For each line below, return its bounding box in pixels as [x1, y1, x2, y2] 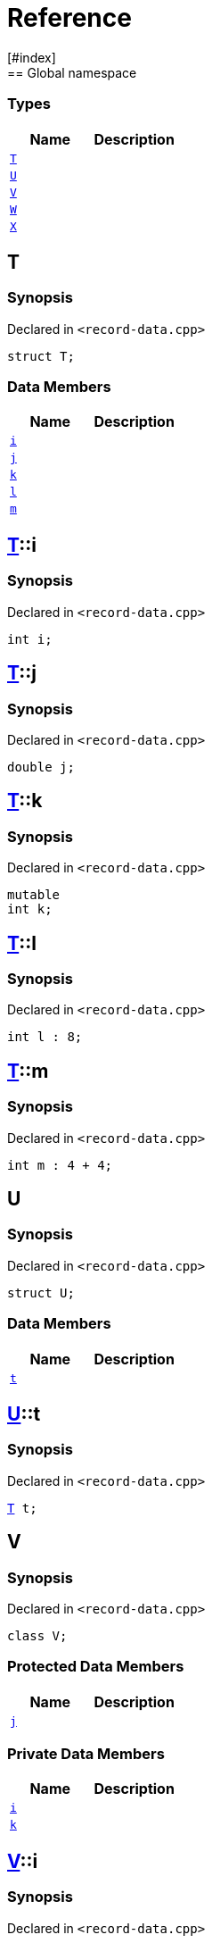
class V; [7, 1628, 68, 1643]
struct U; [7, 1285, 75, 1300]
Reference [7, 3, 132, 33]
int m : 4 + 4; [7, 1157, 113, 1172]
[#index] [7, 49, 56, 65]
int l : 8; [7, 1030, 83, 1045]
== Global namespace [7, 64, 137, 80]
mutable [7, 888, 61, 903]
